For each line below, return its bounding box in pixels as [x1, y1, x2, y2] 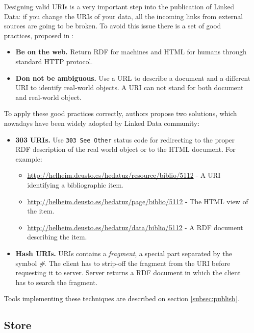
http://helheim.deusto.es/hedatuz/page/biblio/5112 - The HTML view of [27, 196, 248, 206]
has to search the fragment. [15, 277, 98, 287]
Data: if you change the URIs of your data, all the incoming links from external [4, 11, 243, 21]
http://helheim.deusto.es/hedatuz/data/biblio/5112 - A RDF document [27, 222, 243, 232]
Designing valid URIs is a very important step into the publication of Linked [4, 1, 234, 11]
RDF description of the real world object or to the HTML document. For [15, 144, 236, 154]
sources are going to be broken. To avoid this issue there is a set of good [4, 21, 221, 31]
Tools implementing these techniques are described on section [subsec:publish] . [4, 293, 239, 304]
